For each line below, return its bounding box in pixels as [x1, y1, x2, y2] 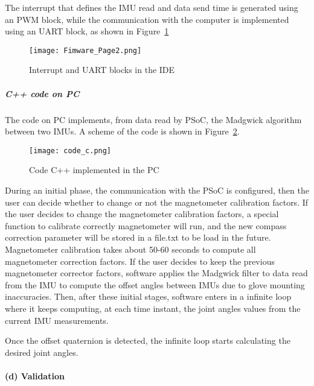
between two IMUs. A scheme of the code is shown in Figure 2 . [5, 125, 240, 138]
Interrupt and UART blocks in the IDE [29, 63, 175, 76]
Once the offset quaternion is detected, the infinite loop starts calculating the [5, 334, 290, 347]
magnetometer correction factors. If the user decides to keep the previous [5, 255, 275, 267]
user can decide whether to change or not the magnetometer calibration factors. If [5, 195, 309, 208]
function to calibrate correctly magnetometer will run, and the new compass [5, 219, 287, 232]
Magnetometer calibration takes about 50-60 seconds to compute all [5, 243, 256, 255]
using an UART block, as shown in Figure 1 [5, 25, 169, 37]
